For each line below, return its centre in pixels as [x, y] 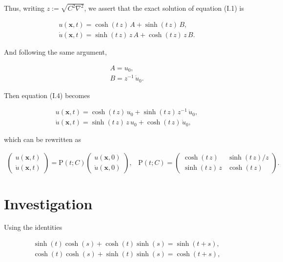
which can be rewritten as [43, 139]
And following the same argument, [55, 51]
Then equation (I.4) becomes [47, 95]
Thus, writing [24, 8]
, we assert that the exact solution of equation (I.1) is [164, 8]
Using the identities [33, 227]
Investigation [48, 204]
